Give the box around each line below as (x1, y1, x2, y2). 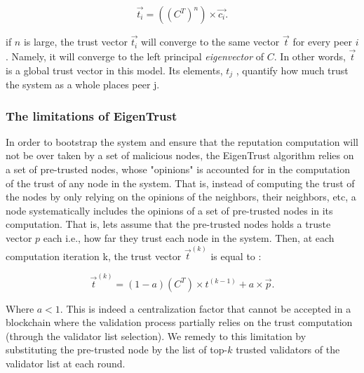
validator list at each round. (6, 355, 126, 370)
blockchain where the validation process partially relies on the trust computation (6, 315, 353, 330)
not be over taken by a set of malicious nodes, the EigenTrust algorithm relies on (6, 148, 354, 163)
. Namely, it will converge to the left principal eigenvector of (6, 49, 264, 64)
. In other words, (274, 49, 346, 64)
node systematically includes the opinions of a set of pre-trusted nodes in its (6, 203, 333, 217)
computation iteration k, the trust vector (6, 248, 182, 263)
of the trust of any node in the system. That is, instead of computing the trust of (6, 175, 355, 190)
